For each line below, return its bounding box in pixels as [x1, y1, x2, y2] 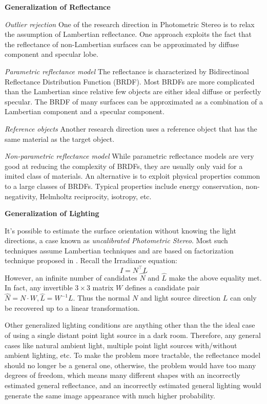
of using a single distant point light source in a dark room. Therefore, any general [5, 329, 261, 340]
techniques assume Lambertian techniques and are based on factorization [5, 245, 234, 256]
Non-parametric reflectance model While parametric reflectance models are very [5, 151, 254, 161]
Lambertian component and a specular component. [5, 106, 165, 117]
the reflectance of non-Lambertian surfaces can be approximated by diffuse [5, 38, 239, 49]
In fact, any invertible [5, 282, 73, 293]
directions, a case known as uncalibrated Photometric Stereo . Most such [5, 235, 228, 246]
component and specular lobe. [5, 49, 98, 59]
